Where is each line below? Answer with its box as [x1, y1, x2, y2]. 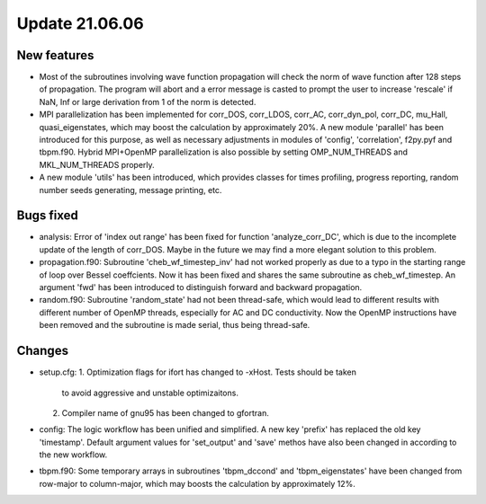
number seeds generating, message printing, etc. [39, 184, 222, 195]
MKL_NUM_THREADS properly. [39, 159, 155, 170]
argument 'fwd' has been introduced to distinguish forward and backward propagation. [39, 282, 363, 293]
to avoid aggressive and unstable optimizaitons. [61, 387, 238, 398]
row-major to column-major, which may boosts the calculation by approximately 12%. [39, 478, 355, 489]
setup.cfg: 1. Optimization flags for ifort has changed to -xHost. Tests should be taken [39, 367, 357, 377]
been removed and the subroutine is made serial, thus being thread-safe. [39, 320, 310, 331]
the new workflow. [39, 449, 108, 460]
